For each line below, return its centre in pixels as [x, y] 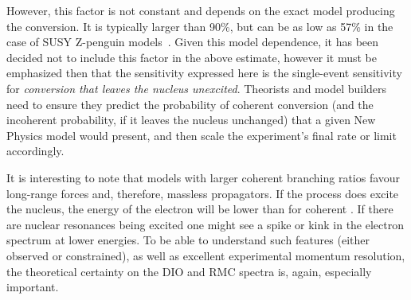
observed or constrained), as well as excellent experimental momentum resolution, [206, 255]
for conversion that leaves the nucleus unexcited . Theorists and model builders [197, 88]
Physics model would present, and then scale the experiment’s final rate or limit [202, 135]
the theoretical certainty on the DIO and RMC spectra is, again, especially [189, 271]
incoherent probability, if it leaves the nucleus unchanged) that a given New [191, 120]
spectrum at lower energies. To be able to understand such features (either [188, 240]
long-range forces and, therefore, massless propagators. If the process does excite [203, 193]
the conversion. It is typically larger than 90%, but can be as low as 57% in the [200, 26]
